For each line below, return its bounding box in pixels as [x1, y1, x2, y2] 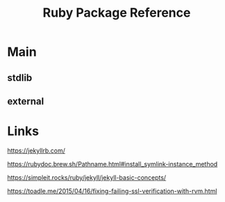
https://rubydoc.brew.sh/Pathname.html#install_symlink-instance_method [7, 160, 218, 168]
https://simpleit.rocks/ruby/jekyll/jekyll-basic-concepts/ [7, 173, 167, 182]
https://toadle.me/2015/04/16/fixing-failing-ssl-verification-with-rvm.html [7, 187, 217, 195]
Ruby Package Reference [42, 5, 191, 21]
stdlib [7, 72, 33, 84]
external [7, 95, 44, 107]
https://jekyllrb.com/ [7, 146, 66, 155]
